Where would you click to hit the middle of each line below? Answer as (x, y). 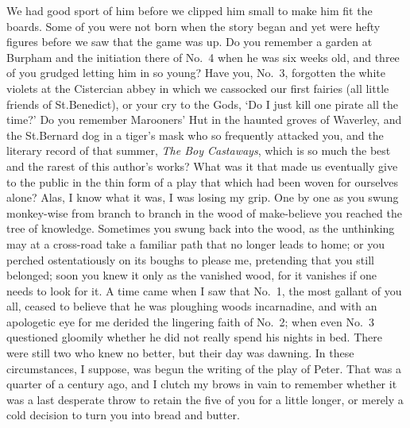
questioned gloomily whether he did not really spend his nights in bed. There (194, 337)
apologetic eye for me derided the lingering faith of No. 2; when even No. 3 (190, 321)
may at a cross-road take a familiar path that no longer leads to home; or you (196, 243)
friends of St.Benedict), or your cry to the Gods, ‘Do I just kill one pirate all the (202, 104)
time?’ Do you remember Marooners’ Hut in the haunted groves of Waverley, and (204, 120)
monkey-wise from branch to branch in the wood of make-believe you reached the (204, 212)
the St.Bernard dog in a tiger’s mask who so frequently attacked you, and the (195, 135)
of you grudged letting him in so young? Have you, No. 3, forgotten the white (196, 73)
